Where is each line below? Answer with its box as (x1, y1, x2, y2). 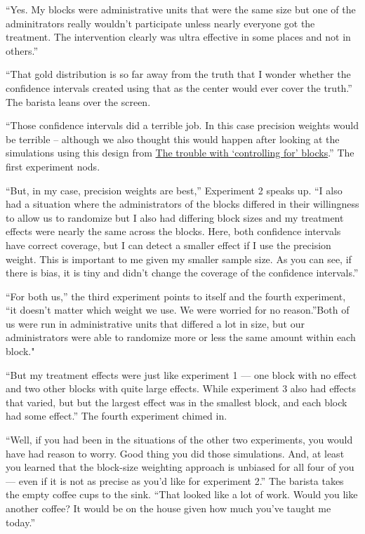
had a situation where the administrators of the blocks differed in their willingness (6, 196, 359, 211)
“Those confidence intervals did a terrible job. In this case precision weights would (6, 118, 359, 133)
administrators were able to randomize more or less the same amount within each (6, 330, 356, 345)
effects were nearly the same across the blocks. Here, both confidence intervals (6, 224, 341, 239)
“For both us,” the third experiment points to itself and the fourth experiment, (6, 288, 346, 303)
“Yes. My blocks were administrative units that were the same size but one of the (6, 2, 356, 16)
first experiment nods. (6, 159, 100, 173)
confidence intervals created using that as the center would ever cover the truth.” (6, 80, 352, 95)
